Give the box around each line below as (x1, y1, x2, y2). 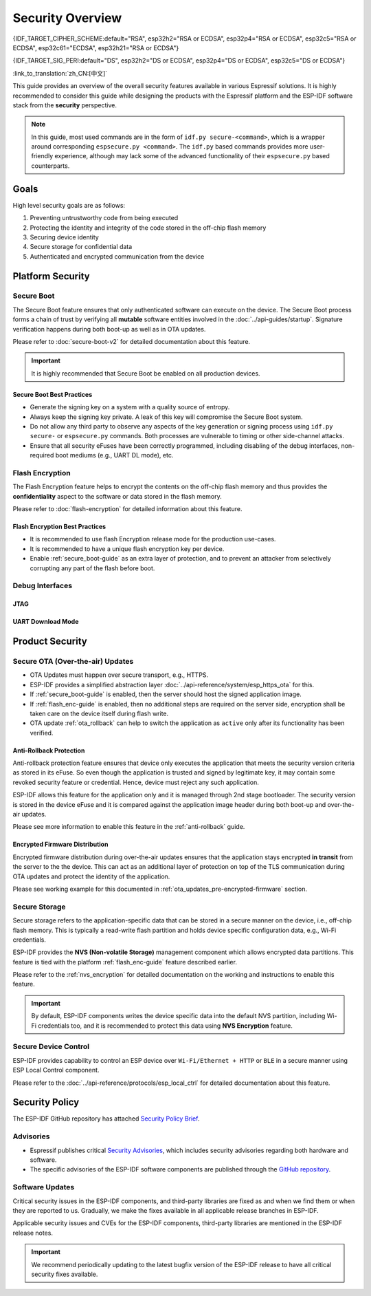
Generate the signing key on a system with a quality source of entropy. (30, 403, 230, 411)
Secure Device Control (12, 1042, 89, 1052)
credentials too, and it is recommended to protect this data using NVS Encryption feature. (38, 1022, 293, 1030)
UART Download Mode (12, 618, 79, 626)
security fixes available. (31, 1270, 98, 1278)
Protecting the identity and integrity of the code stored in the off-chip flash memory (30, 224, 267, 232)
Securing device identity (30, 233, 99, 241)
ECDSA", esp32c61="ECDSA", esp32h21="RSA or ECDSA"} (12, 43, 179, 52)
